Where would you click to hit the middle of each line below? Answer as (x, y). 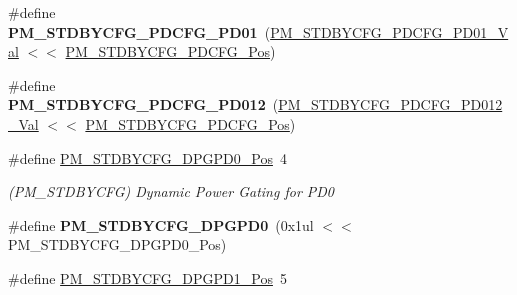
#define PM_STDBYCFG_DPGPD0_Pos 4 (147, 157)
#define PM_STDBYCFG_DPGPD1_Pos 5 (147, 277)
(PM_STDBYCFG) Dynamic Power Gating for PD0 (171, 191)
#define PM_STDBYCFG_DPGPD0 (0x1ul (161, 224)
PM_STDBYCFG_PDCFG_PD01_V (389, 31)
